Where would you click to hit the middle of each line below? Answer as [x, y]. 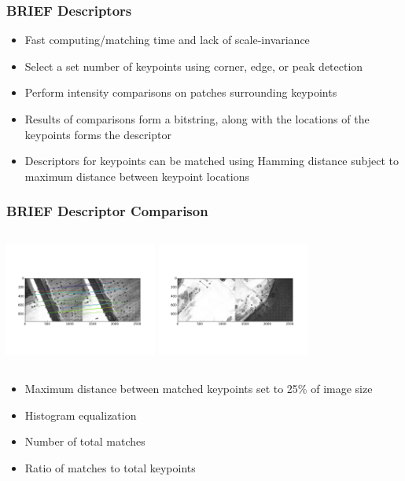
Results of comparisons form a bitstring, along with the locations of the [197, 119]
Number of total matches [85, 441]
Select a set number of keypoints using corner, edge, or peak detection [194, 66]
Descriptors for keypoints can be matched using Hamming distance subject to [212, 161]
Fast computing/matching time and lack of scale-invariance [167, 40]
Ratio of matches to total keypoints [110, 467]
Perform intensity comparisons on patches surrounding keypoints [181, 92]
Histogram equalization [81, 415]
